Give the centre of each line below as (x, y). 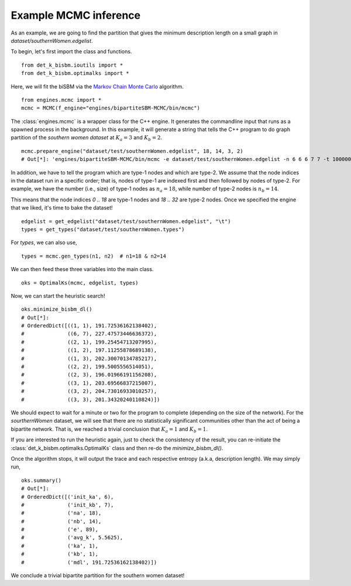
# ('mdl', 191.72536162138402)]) (89, 562)
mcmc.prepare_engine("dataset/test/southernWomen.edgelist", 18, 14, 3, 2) (132, 151)
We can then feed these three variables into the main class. (82, 269)
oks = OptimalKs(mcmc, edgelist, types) (80, 283)
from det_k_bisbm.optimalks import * (75, 73)
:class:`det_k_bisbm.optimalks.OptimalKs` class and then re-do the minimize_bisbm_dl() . (117, 448)
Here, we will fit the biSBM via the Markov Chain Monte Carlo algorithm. (97, 86)
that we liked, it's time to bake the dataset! (62, 208)
